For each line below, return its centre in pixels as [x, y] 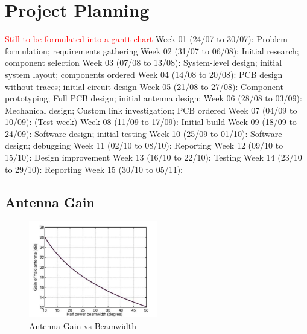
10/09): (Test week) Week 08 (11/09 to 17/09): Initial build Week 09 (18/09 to [151, 122]
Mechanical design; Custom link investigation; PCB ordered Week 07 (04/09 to [151, 110]
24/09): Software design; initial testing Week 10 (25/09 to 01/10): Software [144, 133]
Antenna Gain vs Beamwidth [83, 325]
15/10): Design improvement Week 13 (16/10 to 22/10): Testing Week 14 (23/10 [153, 157]
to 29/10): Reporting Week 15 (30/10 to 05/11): [94, 169]
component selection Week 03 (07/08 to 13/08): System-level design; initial [144, 63]
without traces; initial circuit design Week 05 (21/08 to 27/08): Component [144, 86]
